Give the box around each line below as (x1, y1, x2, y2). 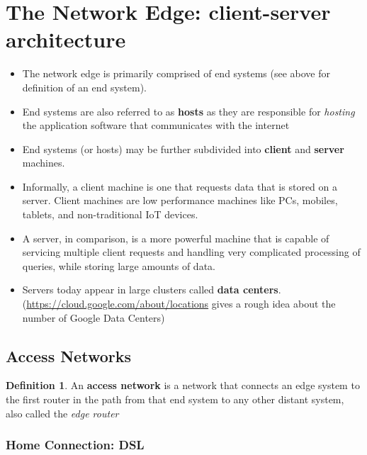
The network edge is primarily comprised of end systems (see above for (22, 66, 331, 81)
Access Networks (6, 344, 131, 366)
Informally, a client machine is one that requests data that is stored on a (22, 179, 338, 193)
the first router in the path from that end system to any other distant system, (6, 392, 344, 407)
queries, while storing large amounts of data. (22, 258, 215, 273)
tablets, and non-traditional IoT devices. (22, 207, 198, 222)
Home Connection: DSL (6, 436, 145, 454)
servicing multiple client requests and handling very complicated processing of (22, 245, 361, 259)
